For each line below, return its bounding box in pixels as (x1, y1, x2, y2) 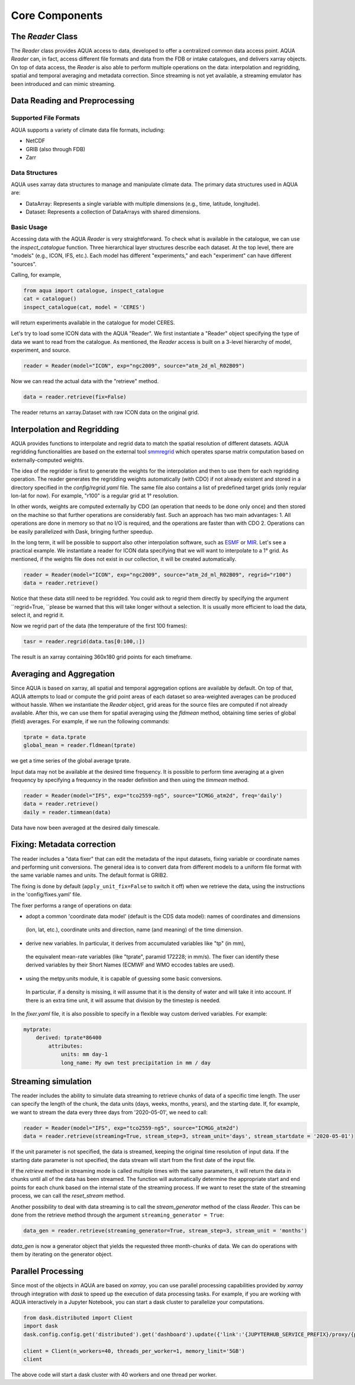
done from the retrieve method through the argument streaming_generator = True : (11, 1211, 224, 1218)
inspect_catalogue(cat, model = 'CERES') (23, 304, 146, 311)
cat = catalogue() (23, 295, 77, 302)
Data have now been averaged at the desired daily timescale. (11, 824, 160, 831)
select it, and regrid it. (11, 611, 64, 618)
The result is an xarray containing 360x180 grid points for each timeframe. (11, 653, 192, 660)
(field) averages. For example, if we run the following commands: (11, 717, 170, 725)
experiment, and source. (11, 346, 71, 353)
